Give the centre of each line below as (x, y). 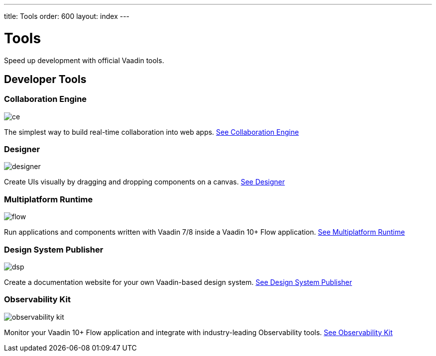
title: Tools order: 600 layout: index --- (67, 16)
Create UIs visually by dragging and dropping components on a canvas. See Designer (145, 182)
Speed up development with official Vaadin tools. (84, 60)
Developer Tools (45, 79)
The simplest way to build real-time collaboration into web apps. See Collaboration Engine (152, 132)
